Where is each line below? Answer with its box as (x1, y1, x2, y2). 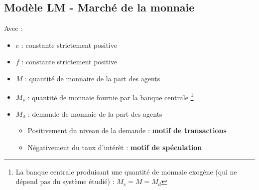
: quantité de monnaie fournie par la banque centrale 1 (27, 90, 194, 102)
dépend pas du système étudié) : (15, 176, 115, 187)
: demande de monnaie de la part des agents (27, 108, 162, 119)
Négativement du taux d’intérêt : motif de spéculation (27, 142, 202, 153)
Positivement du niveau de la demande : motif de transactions (27, 125, 227, 136)
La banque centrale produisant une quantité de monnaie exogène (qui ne (15, 166, 237, 177)
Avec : (4, 23, 22, 33)
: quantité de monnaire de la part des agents (25, 73, 160, 83)
